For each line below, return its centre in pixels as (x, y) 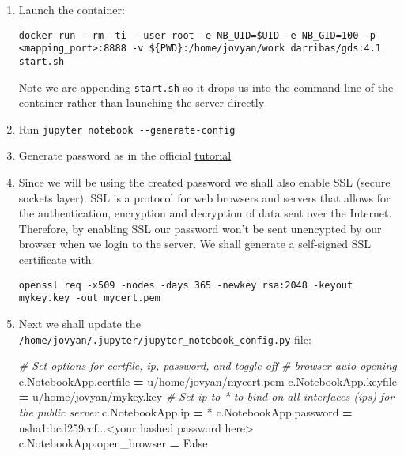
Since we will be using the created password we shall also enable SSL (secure (204, 182)
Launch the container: (72, 9)
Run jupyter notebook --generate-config (127, 128)
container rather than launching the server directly (142, 102)
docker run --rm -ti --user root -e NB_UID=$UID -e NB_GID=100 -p (197, 35)
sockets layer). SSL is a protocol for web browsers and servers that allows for (204, 197)
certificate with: (57, 260)
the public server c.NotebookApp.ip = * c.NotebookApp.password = (185, 411)
